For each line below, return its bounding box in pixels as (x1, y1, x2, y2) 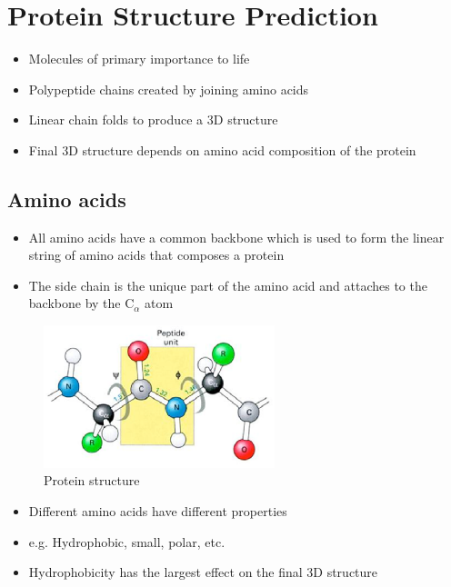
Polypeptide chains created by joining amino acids (28, 79, 309, 98)
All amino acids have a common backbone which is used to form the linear (28, 227, 445, 246)
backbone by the (28, 293, 121, 313)
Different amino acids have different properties (28, 502, 287, 520)
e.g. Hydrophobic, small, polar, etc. (28, 532, 225, 551)
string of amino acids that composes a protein (28, 245, 285, 264)
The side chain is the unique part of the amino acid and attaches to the (28, 275, 427, 294)
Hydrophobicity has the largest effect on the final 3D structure (28, 562, 378, 582)
